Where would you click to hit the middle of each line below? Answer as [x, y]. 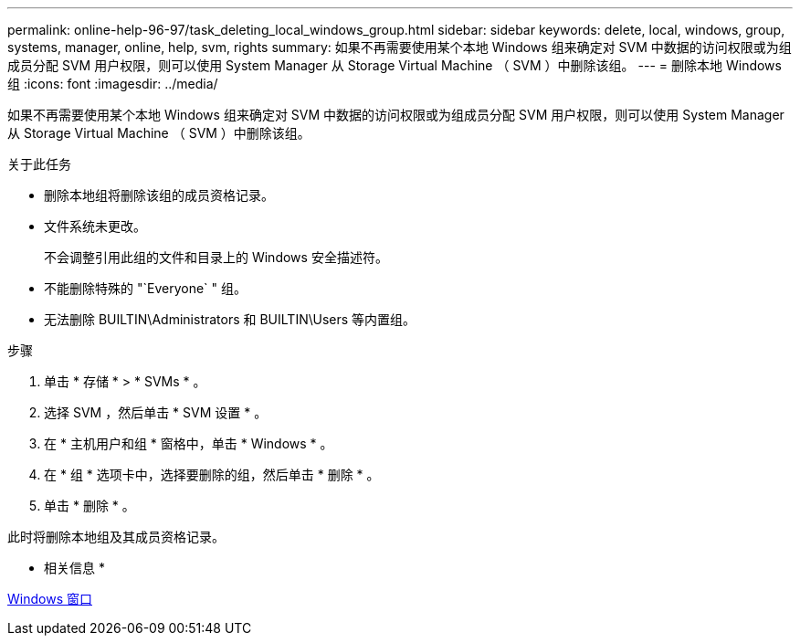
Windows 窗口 [50, 599]
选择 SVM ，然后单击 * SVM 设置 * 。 [156, 412]
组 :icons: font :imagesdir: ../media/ [113, 84]
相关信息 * [74, 568]
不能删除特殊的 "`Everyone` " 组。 [145, 288]
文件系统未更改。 [95, 226]
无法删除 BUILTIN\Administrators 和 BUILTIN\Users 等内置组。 [230, 319]
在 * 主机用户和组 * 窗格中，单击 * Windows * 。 [189, 443]
